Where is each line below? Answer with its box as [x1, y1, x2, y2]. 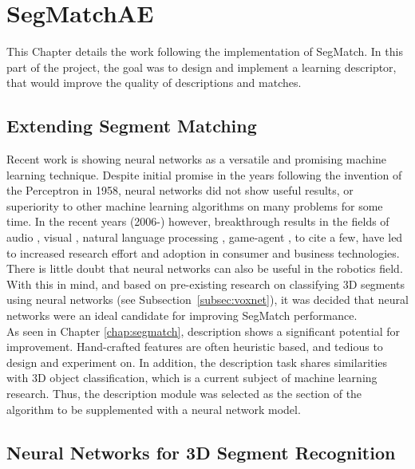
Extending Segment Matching [6, 113, 257, 138]
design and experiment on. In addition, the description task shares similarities [6, 353, 388, 370]
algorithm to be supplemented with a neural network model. [6, 400, 301, 417]
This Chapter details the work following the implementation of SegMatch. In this [6, 43, 403, 60]
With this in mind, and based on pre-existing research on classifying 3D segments [6, 275, 405, 292]
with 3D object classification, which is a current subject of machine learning [6, 369, 377, 386]
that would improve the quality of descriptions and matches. [6, 74, 302, 91]
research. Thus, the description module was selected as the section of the [6, 385, 362, 402]
